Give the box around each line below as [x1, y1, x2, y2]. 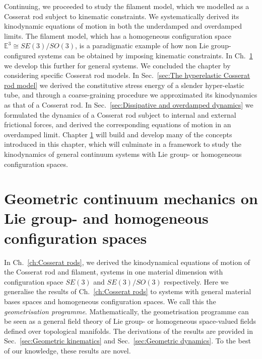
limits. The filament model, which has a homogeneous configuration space [4, 30, 232, 41]
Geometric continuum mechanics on [4, 188, 258, 209]
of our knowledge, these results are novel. [4, 345, 131, 355]
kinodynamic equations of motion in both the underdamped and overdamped [4, 21, 242, 31]
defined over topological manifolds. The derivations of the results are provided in [4, 325, 253, 336]
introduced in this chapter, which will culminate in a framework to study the [4, 139, 241, 149]
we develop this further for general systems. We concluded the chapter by [4, 60, 231, 70]
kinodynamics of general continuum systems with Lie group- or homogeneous [4, 148, 242, 159]
